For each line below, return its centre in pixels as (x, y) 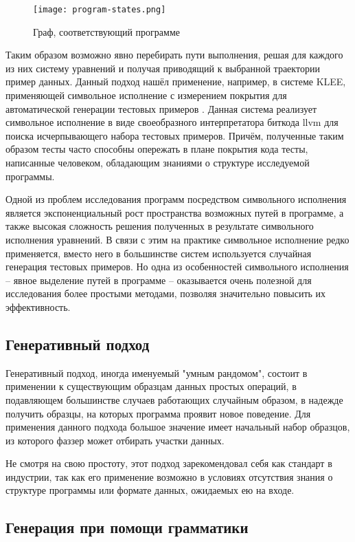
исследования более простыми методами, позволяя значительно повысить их (166, 293)
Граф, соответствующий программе (106, 31)
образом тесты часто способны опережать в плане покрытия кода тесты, (157, 149)
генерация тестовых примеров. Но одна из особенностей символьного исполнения (177, 267)
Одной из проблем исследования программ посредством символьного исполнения (176, 199)
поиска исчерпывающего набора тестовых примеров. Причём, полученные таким (175, 135)
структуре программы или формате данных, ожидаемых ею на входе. (150, 490)
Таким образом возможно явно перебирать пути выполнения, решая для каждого (174, 55)
